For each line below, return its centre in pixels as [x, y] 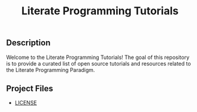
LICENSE [26, 103]
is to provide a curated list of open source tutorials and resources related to [99, 63]
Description [28, 43]
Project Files [30, 88]
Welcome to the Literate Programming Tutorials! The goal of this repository [98, 57]
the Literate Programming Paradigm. [51, 70]
